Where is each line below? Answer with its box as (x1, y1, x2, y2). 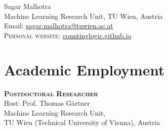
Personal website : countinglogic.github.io (4, 30, 131, 40)
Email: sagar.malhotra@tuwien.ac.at (4, 20, 113, 31)
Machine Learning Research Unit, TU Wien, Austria (4, 10, 163, 21)
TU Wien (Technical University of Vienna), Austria (4, 117, 160, 128)
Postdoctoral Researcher (4, 88, 98, 98)
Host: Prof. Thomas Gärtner (4, 98, 90, 108)
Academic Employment (4, 59, 165, 79)
